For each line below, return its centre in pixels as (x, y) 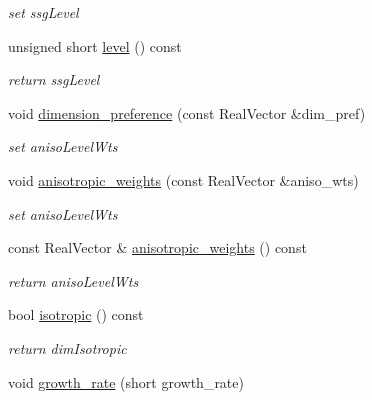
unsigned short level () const (95, 45)
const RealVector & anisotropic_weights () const (157, 247)
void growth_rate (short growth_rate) (126, 381)
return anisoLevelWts (73, 280)
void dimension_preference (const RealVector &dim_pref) (187, 112)
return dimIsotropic (67, 347)
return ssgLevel (54, 79)
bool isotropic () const (76, 314)
